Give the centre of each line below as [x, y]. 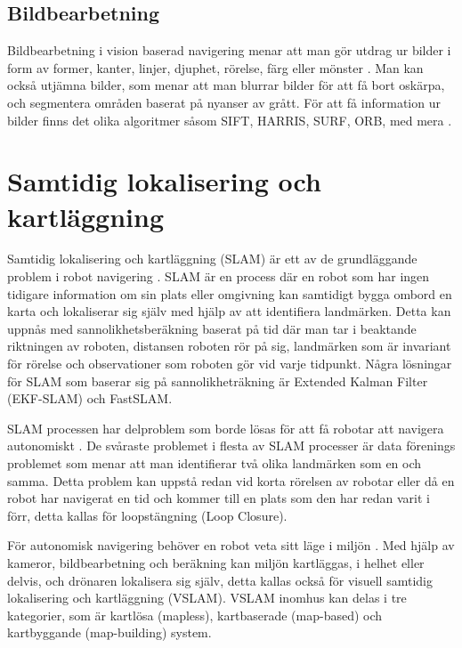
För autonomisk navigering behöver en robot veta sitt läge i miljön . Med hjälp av [231, 545]
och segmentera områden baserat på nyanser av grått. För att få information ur [224, 102]
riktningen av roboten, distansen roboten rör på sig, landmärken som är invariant [229, 346]
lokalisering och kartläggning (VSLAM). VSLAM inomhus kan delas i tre [207, 598]
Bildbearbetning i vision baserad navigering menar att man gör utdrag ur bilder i [229, 50]
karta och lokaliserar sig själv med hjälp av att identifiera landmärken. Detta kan [229, 311]
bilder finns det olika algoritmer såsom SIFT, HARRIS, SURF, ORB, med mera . [230, 120]
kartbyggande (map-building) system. [109, 632]
